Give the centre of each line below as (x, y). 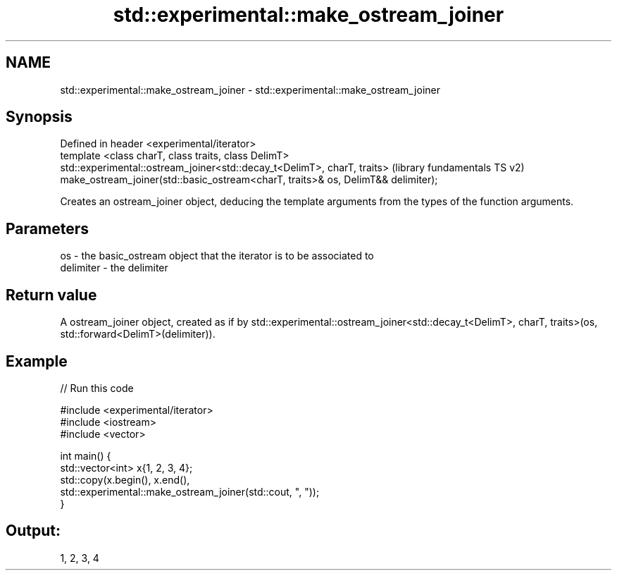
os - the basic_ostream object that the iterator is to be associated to (217, 256)
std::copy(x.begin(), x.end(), (125, 479)
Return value (51, 295)
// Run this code (97, 388)
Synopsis (39, 117)
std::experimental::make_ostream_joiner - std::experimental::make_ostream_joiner (250, 90)
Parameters (47, 228)
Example (37, 361)
